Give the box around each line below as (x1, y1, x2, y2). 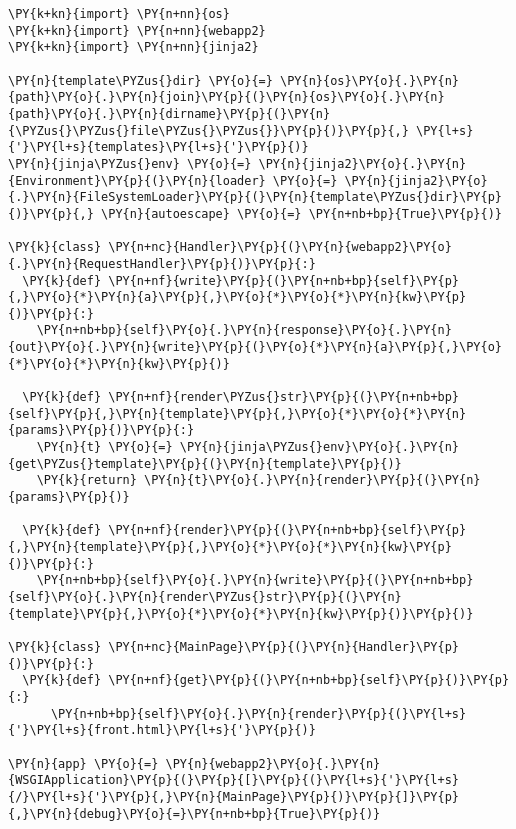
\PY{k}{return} (36, 473, 137, 488)
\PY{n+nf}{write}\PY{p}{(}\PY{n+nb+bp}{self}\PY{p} (108, 273, 460, 288)
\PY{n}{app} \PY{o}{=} (8, 756, 159, 771)
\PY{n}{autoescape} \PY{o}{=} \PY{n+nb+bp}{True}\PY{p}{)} (101, 206, 502, 221)
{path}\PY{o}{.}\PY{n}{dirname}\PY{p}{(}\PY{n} (8, 106, 331, 121)
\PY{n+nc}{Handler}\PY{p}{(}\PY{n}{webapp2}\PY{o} (108, 240, 452, 255)
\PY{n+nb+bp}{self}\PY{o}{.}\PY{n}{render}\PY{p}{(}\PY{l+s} (50, 706, 467, 721)
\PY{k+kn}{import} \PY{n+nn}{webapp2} (8, 23, 266, 38)
